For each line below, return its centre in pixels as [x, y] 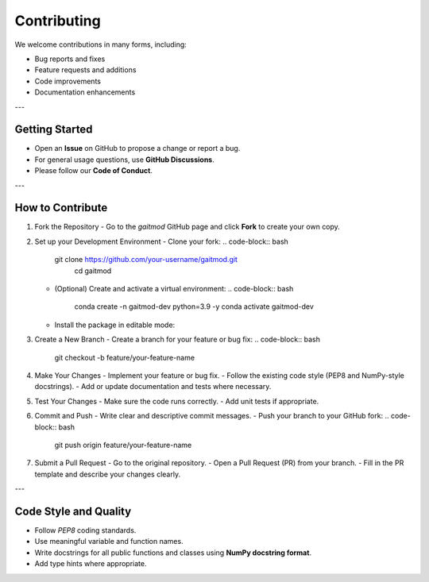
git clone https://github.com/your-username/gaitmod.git [146, 260]
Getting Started [54, 130]
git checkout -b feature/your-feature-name [124, 357]
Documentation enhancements [85, 92]
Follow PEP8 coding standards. [85, 530]
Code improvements [68, 81]
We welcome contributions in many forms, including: [100, 44]
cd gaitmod [93, 271]
